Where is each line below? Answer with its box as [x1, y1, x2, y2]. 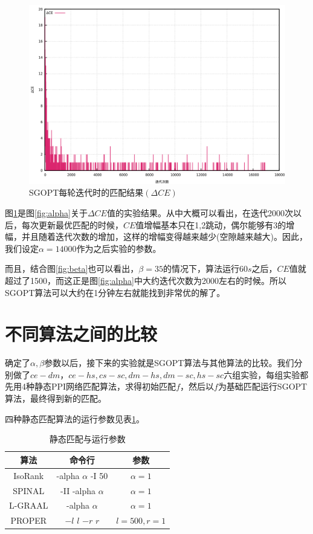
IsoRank [13, 469, 44, 481]
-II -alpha [60, 484, 96, 497]
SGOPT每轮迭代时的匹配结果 [29, 186, 144, 199]
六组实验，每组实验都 [224, 368, 309, 381]
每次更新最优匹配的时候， [21, 218, 123, 231]
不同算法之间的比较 [5, 321, 158, 346]
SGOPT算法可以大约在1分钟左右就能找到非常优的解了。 [5, 286, 225, 298]
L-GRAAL [9, 499, 48, 512]
